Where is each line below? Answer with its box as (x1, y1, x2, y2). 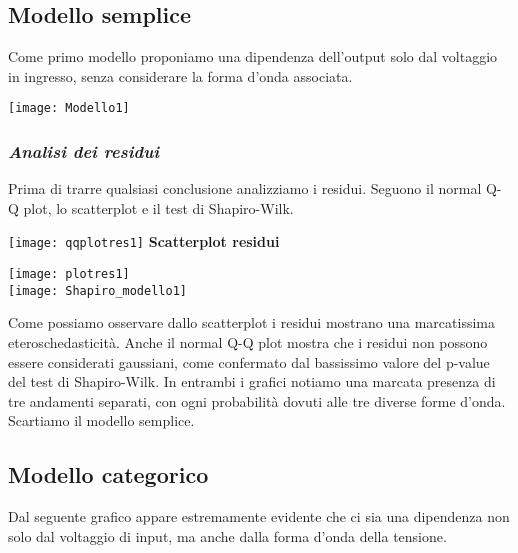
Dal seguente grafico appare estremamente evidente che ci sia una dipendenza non (8, 506, 510, 527)
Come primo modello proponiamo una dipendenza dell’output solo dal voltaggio (8, 46, 498, 67)
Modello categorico (8, 459, 209, 490)
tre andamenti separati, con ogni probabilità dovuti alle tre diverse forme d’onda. (8, 390, 506, 411)
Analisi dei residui (8, 138, 160, 163)
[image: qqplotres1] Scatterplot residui (8, 231, 280, 252)
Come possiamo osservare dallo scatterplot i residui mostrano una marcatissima (8, 312, 495, 333)
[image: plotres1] (8, 267, 130, 282)
